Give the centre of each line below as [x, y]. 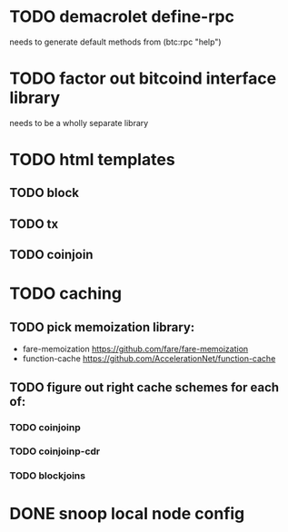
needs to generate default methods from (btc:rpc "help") [115, 42]
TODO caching [66, 294]
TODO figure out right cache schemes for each [144, 387]
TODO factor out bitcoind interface [143, 79]
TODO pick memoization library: [102, 327]
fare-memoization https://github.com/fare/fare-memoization [135, 349]
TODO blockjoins [48, 476]
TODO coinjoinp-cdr [55, 451]
